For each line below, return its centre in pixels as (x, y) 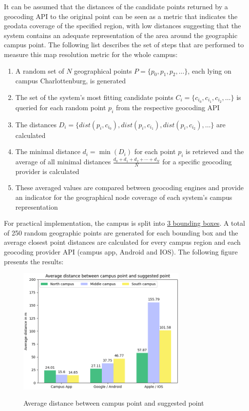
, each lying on (210, 70)
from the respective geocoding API (168, 107)
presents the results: (34, 261)
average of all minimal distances (63, 161)
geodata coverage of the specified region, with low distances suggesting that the (123, 26)
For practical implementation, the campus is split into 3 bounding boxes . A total (124, 223)
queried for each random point (61, 107)
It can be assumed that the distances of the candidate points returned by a (116, 6)
